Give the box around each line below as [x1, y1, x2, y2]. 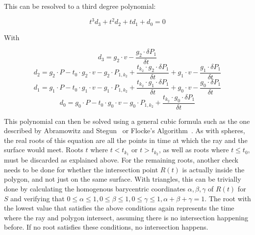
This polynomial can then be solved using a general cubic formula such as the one [4, 116, 250, 126]
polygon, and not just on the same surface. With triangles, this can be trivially [4, 174, 241, 184]
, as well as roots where [158, 144, 229, 155]
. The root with [204, 193, 251, 203]
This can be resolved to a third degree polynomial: [4, 1, 156, 11]
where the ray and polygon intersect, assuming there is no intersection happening [4, 212, 248, 222]
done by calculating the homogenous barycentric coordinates [4, 184, 186, 194]
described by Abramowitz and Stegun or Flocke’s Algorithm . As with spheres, [4, 125, 245, 136]
